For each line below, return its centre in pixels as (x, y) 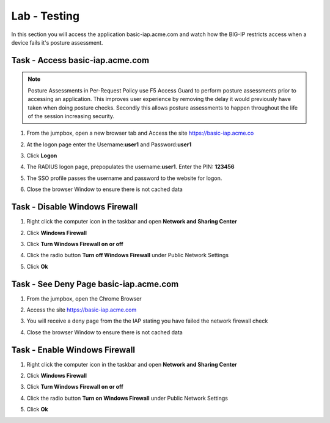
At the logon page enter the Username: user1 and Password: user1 (109, 144)
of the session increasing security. (71, 116)
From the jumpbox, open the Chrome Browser (84, 298)
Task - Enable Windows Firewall (73, 350)
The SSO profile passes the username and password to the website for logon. (124, 178)
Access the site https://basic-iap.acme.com (82, 310)
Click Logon (42, 155)
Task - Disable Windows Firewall (75, 207)
